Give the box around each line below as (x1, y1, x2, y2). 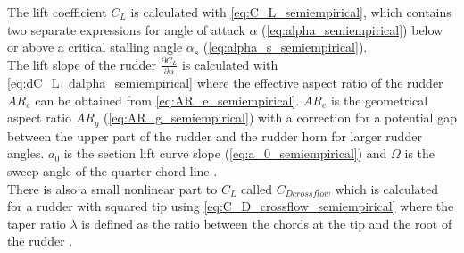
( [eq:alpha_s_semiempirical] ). (203, 38, 368, 56)
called (241, 179, 273, 198)
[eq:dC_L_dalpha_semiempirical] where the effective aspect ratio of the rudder (7, 73, 443, 92)
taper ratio (7, 214, 66, 232)
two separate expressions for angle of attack (7, 20, 245, 38)
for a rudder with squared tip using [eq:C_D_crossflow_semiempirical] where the (7, 197, 454, 215)
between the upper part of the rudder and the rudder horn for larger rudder (7, 126, 422, 145)
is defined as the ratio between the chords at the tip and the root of (81, 214, 452, 232)
